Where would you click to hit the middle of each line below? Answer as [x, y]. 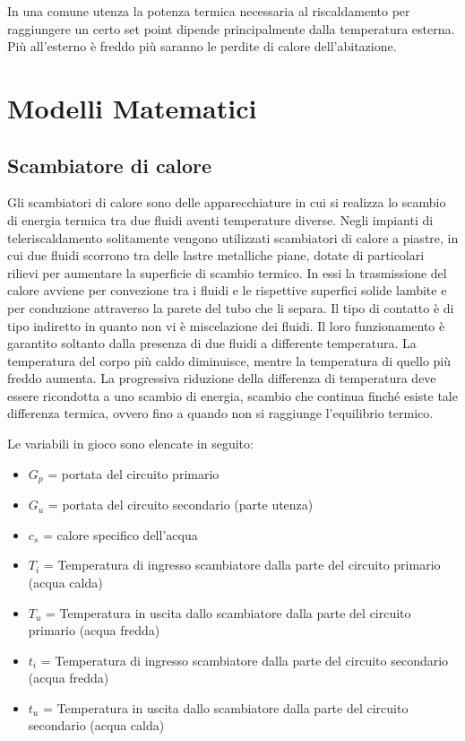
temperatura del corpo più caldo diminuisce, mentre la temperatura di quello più [229, 360]
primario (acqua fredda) [94, 630]
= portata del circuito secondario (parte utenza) [181, 505]
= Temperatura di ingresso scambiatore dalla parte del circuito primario [242, 565]
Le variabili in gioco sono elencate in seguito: [130, 444]
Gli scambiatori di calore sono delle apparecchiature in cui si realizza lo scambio [227, 202]
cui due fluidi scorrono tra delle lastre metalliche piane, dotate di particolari [216, 255]
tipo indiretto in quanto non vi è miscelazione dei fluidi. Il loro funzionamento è [226, 325]
